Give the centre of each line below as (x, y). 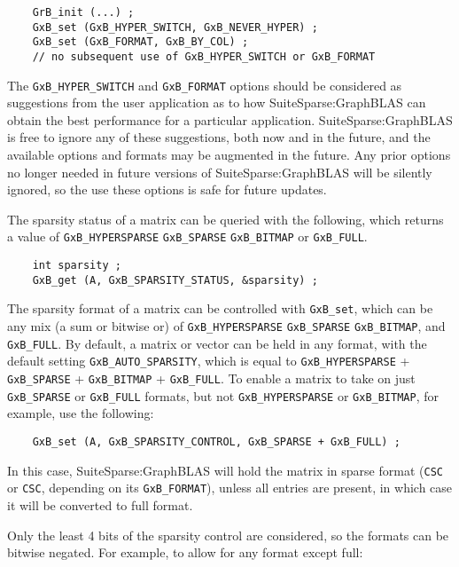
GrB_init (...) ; (83, 12)
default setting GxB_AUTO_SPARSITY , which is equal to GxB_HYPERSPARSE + (209, 361)
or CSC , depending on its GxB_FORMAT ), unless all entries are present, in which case (230, 488)
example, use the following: (81, 413)
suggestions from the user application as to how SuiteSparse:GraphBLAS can (217, 102)
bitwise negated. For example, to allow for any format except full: (185, 552)
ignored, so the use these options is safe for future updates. (167, 189)
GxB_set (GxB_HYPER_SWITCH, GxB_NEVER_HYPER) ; (175, 27)
